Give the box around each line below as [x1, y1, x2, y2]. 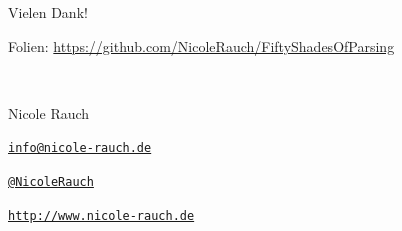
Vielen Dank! [8, 2, 88, 22]
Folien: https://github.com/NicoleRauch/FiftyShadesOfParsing [8, 35, 395, 56]
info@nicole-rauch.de [8, 141, 152, 156]
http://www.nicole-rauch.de [8, 208, 195, 223]
